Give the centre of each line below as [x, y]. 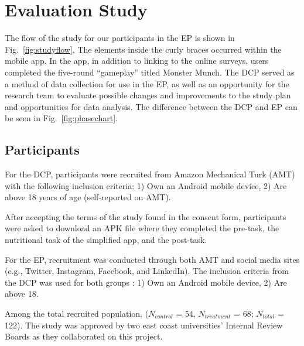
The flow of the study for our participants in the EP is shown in [120, 38]
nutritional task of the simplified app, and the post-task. [106, 240]
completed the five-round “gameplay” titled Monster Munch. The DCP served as [150, 72]
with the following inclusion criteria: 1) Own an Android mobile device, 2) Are [146, 185]
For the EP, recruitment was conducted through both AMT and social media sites [152, 259]
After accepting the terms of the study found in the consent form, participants [146, 216]
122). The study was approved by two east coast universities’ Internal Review [144, 325]
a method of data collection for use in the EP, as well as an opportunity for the [147, 83]
